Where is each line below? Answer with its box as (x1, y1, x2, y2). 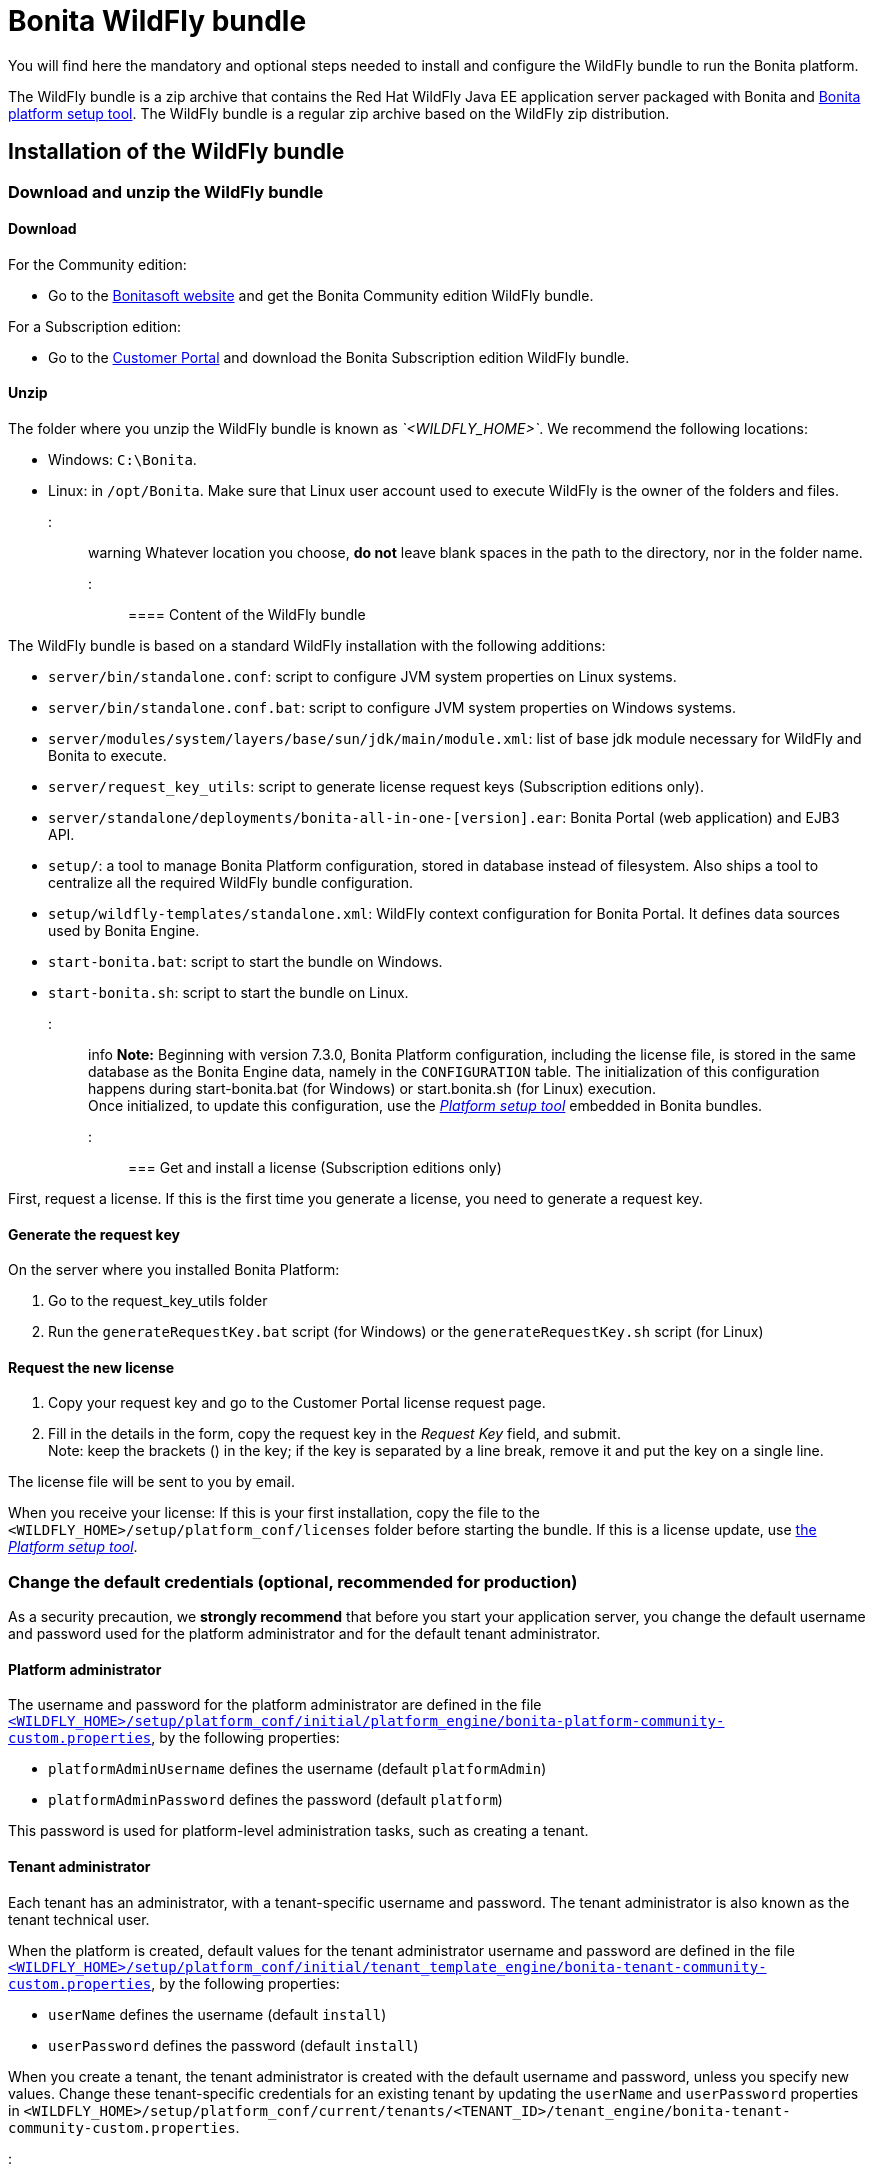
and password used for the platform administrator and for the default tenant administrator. (8, 1625, 601, 1643)
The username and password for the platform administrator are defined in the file (8, 1696, 542, 1714)
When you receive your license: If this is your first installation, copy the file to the (8, 1504, 540, 1522)
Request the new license (8, 1358, 175, 1376)
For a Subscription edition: (8, 317, 182, 335)
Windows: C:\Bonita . (48, 451, 197, 469)
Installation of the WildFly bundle (8, 139, 345, 165)
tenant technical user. (8, 1910, 150, 1928)
